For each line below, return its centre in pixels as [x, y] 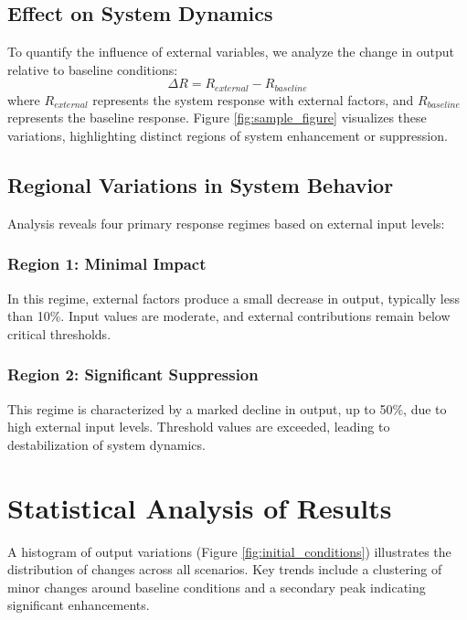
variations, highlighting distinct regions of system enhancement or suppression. [228, 136]
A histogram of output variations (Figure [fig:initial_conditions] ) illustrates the [229, 551]
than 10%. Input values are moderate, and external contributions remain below [229, 316]
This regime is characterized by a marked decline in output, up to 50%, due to [227, 408]
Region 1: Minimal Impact [107, 264]
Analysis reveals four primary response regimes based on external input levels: [226, 223]
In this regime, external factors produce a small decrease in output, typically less [233, 298]
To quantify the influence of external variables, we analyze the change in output [231, 52]
